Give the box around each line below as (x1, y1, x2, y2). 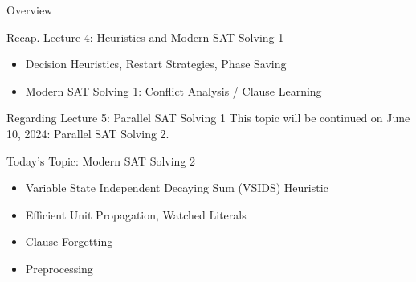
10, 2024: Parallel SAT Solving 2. (6, 125, 169, 141)
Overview (6, 2, 53, 18)
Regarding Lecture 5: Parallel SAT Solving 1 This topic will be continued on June (6, 109, 410, 126)
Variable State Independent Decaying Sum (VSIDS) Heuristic (25, 179, 328, 196)
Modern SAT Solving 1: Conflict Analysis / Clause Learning (25, 82, 322, 99)
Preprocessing (25, 260, 93, 276)
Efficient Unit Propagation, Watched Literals (25, 206, 247, 223)
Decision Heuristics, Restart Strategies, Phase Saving (25, 55, 287, 72)
